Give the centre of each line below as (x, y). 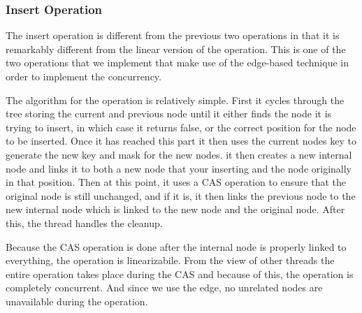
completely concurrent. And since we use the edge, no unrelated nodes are (164, 287)
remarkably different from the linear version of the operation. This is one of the (176, 49)
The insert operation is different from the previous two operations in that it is (173, 35)
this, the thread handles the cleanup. (84, 223)
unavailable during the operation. (77, 301)
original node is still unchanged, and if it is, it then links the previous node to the (181, 195)
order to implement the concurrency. (84, 76)
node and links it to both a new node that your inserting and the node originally (179, 168)
